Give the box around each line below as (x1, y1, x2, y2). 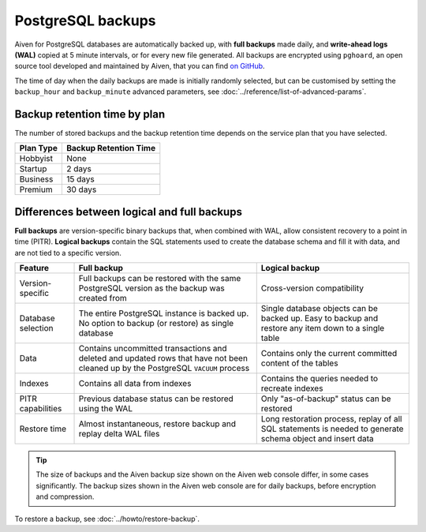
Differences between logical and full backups (14, 205, 242, 219)
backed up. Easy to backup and (260, 313, 379, 324)
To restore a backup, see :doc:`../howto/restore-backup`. (14, 514, 200, 523)
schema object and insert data (260, 433, 374, 444)
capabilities (19, 403, 62, 414)
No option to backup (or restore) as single (78, 318, 234, 329)
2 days (65, 163, 92, 174)
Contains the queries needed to (260, 373, 379, 384)
